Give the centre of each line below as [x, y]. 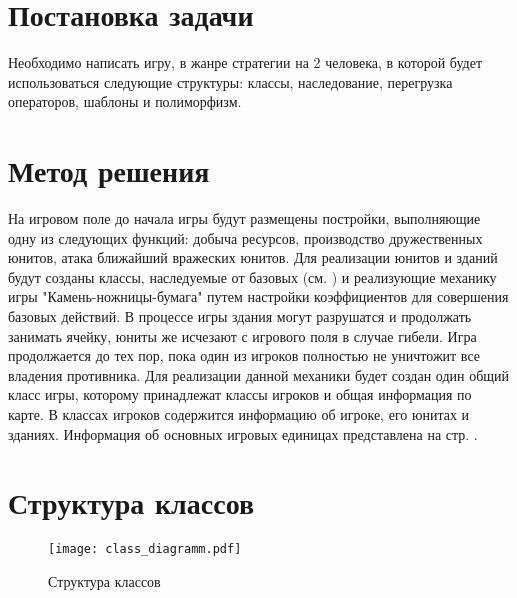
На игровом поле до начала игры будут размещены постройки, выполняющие [244, 218]
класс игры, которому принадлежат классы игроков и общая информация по [240, 394]
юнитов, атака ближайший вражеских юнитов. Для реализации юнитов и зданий [253, 257]
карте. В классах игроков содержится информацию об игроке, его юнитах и [239, 413]
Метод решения [109, 170]
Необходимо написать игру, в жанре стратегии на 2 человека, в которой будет [245, 62]
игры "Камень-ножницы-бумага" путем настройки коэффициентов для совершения [258, 296]
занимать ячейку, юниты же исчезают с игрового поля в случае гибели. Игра [242, 335]
